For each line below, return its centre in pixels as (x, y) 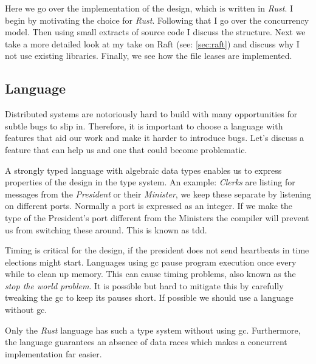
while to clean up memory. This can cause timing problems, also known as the (150, 274)
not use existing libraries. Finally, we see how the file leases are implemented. (149, 56)
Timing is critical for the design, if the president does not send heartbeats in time (157, 250)
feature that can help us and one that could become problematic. (126, 149)
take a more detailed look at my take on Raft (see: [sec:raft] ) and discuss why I (152, 43)
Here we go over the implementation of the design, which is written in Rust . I (149, 8)
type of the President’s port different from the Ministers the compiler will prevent (157, 217)
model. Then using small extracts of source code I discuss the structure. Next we (155, 32)
